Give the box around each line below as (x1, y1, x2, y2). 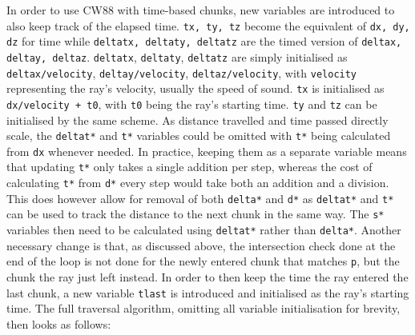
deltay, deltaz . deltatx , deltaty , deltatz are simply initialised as (6, 48, 348, 65)
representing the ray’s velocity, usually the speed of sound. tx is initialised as (6, 80, 385, 97)
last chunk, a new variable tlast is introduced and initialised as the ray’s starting (6, 284, 409, 301)
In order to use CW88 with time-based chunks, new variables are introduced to (6, 2, 395, 18)
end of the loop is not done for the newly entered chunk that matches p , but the (6, 253, 400, 269)
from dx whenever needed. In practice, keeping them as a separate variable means (6, 142, 407, 159)
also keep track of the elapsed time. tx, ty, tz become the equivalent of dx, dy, (6, 17, 410, 34)
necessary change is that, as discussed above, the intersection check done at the (6, 237, 396, 253)
